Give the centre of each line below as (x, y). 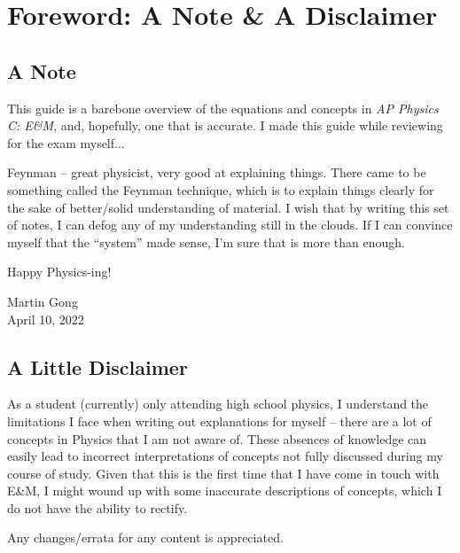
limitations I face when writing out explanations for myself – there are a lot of (219, 421)
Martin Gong (43, 301)
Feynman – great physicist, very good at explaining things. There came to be (217, 172)
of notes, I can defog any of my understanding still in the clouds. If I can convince (230, 225)
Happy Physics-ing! (59, 272)
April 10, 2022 (46, 319)
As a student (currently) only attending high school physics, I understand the (218, 404)
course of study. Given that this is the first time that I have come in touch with (223, 473)
